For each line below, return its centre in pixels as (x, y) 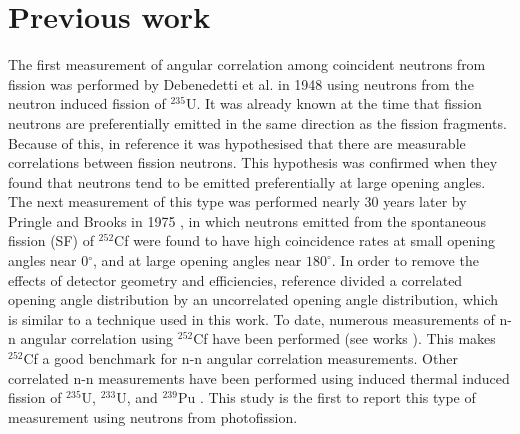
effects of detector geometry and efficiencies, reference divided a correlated (235, 279)
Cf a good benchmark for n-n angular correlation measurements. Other (240, 358)
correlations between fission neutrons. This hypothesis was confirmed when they (253, 162)
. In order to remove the (405, 260)
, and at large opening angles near (197, 260)
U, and (137, 397)
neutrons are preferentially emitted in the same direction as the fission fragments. (257, 122)
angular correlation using (97, 338)
